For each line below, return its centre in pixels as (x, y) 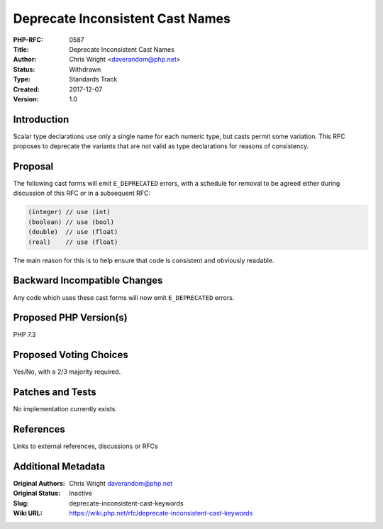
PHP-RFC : (28, 40)
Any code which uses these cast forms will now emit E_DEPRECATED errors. (124, 297)
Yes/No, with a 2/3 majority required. (67, 372)
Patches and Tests (55, 392)
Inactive (81, 494)
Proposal (33, 166)
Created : (27, 89)
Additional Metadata (59, 466)
